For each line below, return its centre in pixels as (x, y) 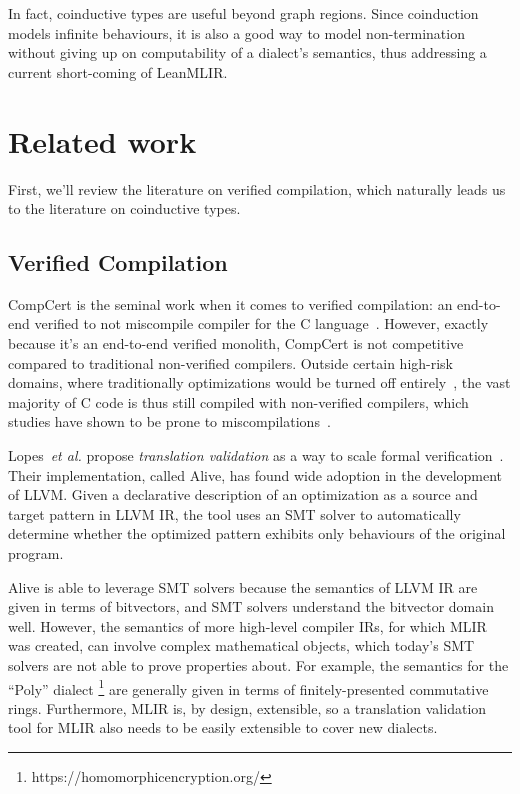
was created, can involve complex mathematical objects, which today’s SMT (241, 645)
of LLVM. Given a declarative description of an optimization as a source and (243, 494)
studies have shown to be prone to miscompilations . (169, 421)
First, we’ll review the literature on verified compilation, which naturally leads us (257, 188)
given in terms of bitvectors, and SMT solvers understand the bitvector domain (251, 606)
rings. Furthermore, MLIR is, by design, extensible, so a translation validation (247, 707)
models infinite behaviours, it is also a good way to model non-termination (236, 32)
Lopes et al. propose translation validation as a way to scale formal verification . (256, 455)
